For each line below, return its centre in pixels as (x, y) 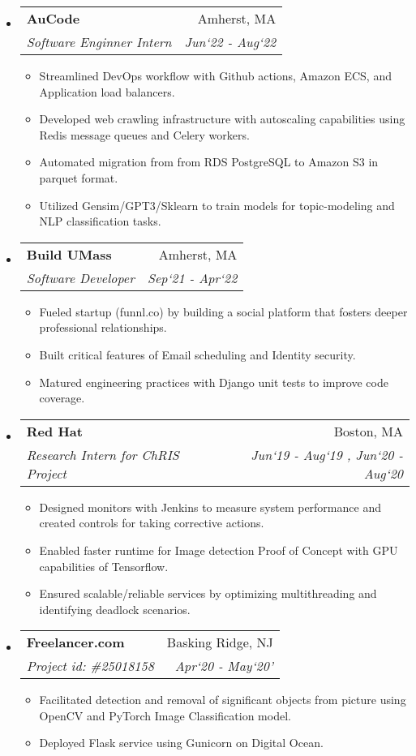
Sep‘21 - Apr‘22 (192, 277)
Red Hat (54, 431)
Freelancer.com (75, 642)
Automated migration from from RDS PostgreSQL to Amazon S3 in (209, 162)
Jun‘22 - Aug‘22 (230, 42)
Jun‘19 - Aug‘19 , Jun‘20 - (327, 454)
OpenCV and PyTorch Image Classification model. (165, 715)
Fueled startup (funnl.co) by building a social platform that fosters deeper (223, 311)
